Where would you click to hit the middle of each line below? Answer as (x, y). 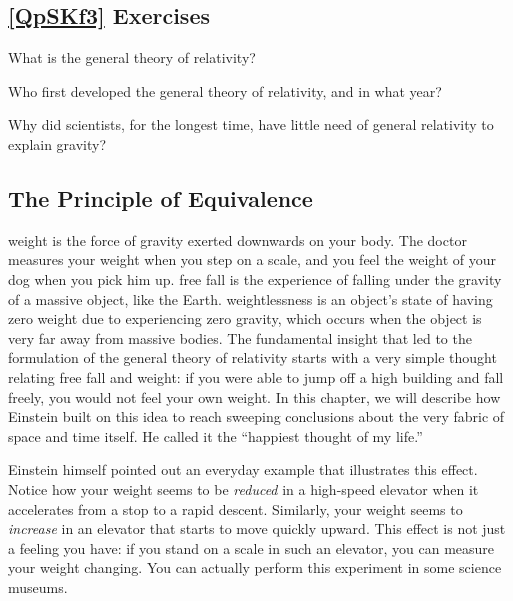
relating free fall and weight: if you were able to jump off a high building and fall (256, 376)
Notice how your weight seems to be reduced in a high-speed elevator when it (243, 488)
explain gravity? (57, 143)
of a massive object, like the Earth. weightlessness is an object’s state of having (250, 298)
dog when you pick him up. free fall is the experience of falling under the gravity (255, 278)
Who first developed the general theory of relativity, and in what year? (225, 90)
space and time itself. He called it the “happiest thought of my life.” (215, 435)
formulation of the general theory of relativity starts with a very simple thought (252, 357)
